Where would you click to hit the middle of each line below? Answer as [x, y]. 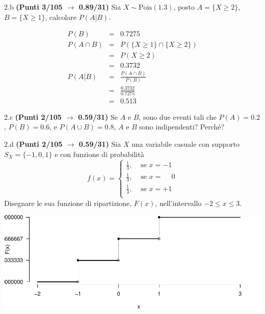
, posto [184, 7]
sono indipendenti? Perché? [182, 127]
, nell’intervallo [178, 203]
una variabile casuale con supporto [185, 144]
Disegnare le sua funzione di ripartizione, [68, 203]
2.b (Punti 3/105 [33, 7]
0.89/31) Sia [100, 7]
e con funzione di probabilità [99, 154]
